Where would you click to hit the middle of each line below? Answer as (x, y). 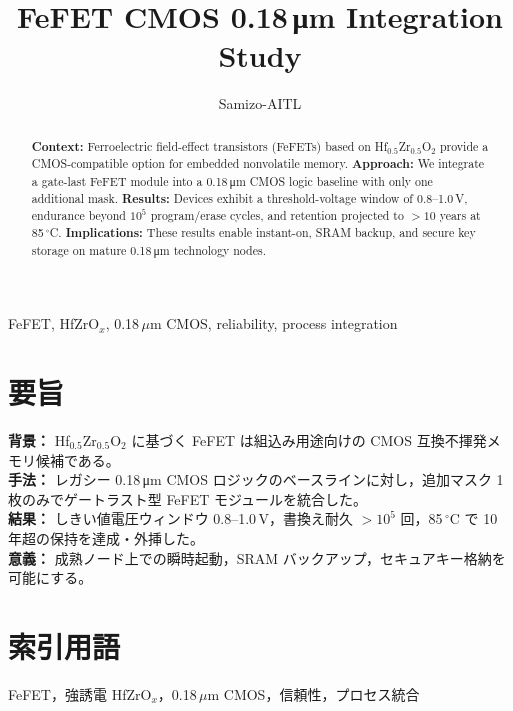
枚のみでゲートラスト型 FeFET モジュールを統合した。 (188, 498)
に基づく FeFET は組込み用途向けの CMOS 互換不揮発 (309, 440)
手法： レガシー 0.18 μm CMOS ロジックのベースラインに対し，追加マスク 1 (256, 479)
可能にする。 (50, 577)
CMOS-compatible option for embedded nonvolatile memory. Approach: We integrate (258, 164)
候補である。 (77, 459)
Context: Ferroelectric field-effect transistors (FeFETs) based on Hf (209, 146)
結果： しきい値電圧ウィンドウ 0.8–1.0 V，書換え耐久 (180, 518)
